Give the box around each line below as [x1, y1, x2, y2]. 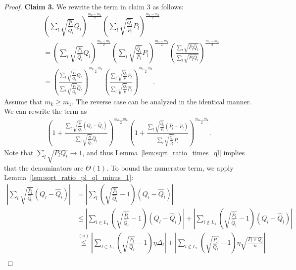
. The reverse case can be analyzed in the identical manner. [72, 96, 252, 106]
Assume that [4, 96, 43, 106]
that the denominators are [4, 162, 84, 173]
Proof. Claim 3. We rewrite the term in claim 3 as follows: [4, 1, 184, 11]
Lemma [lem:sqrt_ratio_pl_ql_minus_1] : [4, 172, 134, 182]
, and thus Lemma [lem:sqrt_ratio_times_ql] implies [82, 147, 245, 157]
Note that [4, 147, 34, 157]
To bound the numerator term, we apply [110, 162, 234, 173]
